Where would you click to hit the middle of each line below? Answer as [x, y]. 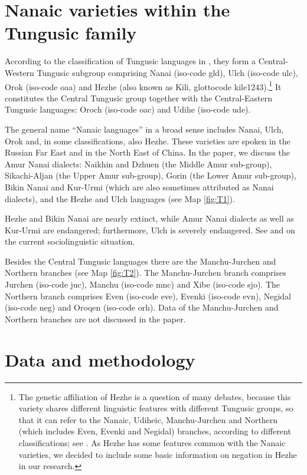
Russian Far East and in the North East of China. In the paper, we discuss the [147, 152]
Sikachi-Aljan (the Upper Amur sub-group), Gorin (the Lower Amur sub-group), [151, 175]
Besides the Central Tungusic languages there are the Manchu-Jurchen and [141, 261]
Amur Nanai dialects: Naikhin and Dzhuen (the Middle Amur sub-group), [138, 164]
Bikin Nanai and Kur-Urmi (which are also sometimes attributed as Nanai [139, 187]
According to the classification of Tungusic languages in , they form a [130, 61]
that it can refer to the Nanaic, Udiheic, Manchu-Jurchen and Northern [148, 419]
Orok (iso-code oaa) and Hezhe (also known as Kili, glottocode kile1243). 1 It [143, 85]
